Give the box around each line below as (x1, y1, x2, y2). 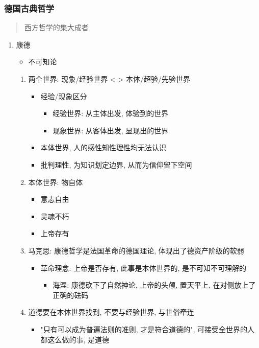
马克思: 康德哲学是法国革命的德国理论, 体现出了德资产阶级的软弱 (28, 245, 244, 256)
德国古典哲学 (4, 2, 55, 14)
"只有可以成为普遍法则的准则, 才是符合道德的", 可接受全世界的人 (40, 323, 254, 334)
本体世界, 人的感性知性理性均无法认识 (40, 142, 166, 153)
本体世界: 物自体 (28, 176, 83, 187)
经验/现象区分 (40, 90, 87, 101)
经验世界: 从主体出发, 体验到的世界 (53, 108, 169, 119)
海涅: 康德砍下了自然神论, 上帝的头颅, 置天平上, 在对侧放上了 (53, 280, 256, 290)
